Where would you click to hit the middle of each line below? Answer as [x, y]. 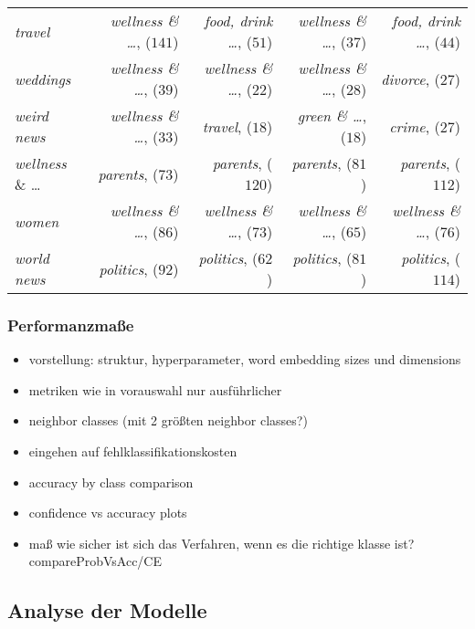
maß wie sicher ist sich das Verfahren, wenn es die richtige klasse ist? [222, 543]
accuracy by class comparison [111, 482]
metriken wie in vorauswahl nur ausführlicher [155, 389]
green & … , [332, 115]
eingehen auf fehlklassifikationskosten [133, 451]
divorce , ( [411, 79]
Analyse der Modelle [107, 610]
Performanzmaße [71, 325]
